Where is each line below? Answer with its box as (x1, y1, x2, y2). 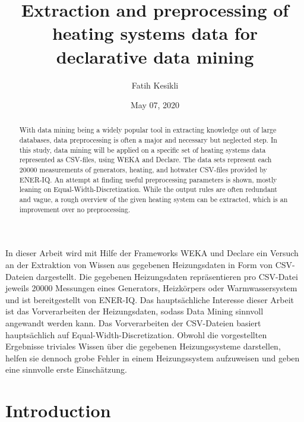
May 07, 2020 (130, 99, 180, 111)
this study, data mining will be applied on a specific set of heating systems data (19, 144, 266, 155)
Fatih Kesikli (131, 78, 179, 91)
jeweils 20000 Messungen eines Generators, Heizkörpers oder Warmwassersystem (5, 282, 297, 294)
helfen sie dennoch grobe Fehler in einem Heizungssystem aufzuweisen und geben (5, 351, 300, 364)
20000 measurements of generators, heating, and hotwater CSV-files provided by (19, 165, 267, 175)
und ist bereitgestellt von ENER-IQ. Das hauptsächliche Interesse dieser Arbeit (5, 293, 294, 306)
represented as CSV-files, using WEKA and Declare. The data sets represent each (19, 155, 272, 165)
